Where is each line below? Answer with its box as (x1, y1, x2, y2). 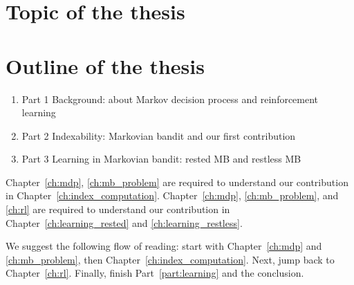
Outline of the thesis (6, 51, 205, 80)
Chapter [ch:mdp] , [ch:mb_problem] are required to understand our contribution (6, 174, 348, 189)
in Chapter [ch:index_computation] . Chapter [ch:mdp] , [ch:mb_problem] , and (6, 188, 339, 203)
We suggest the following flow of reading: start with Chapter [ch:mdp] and (6, 239, 322, 253)
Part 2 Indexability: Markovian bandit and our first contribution (21, 128, 296, 142)
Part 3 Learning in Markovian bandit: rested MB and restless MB (21, 151, 301, 166)
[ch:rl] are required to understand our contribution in (6, 202, 230, 217)
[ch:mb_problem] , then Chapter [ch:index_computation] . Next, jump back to (6, 252, 335, 266)
